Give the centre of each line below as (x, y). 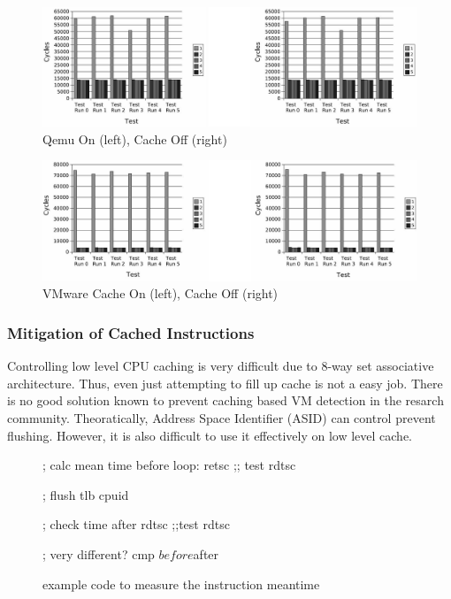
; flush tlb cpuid (86, 494)
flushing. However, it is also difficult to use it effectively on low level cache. (210, 435)
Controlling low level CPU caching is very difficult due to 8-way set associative (221, 366)
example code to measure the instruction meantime (181, 584)
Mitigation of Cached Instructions (131, 332)
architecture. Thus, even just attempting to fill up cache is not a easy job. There (225, 383)
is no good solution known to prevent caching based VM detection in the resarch (225, 400)
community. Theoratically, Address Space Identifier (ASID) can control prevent (222, 418)
